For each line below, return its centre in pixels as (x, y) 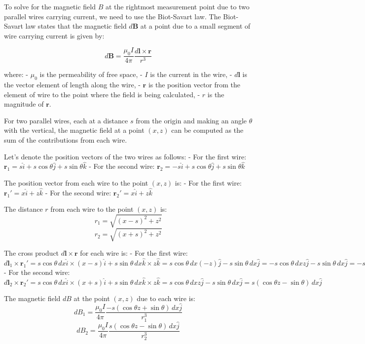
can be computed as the (207, 130)
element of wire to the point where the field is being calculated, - (102, 94)
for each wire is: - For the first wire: (134, 253)
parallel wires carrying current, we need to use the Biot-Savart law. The (112, 16)
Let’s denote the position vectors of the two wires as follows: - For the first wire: (125, 156)
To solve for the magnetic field (50, 6)
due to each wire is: (166, 298)
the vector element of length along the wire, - (72, 84)
